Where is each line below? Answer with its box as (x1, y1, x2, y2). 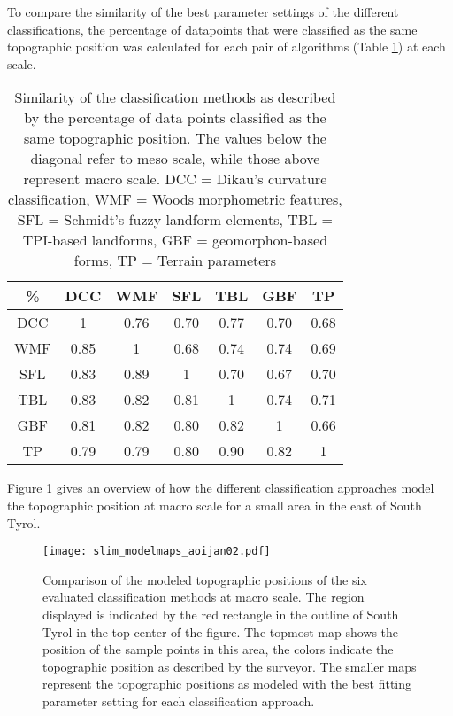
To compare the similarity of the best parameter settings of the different (7, 3, 399, 20)
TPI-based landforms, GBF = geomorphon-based (22, 230, 328, 251)
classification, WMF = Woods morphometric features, (8, 189, 342, 210)
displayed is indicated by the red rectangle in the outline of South (42, 605, 399, 623)
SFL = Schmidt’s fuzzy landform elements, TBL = (17, 209, 334, 230)
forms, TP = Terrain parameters (73, 250, 277, 271)
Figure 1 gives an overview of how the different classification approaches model (7, 479, 434, 497)
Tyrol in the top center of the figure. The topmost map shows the (42, 622, 399, 641)
